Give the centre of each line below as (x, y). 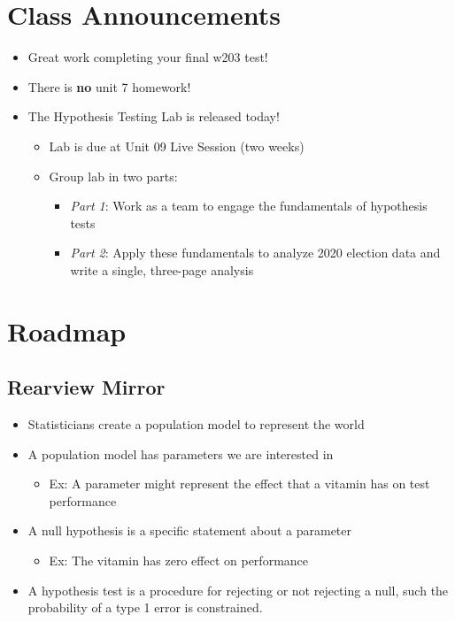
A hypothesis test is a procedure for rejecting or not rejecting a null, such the (238, 590)
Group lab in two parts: (113, 176)
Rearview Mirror (86, 387)
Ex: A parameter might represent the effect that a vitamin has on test (239, 484)
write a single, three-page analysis (162, 269)
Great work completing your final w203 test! (148, 57)
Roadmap (67, 330)
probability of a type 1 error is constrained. (145, 607)
